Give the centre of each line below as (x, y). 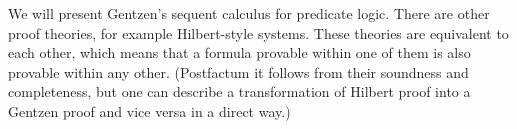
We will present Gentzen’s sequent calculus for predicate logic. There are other (249, 13)
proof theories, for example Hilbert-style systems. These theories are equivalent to (258, 32)
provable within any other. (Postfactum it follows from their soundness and (238, 71)
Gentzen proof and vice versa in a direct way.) (149, 110)
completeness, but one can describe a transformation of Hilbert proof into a (239, 91)
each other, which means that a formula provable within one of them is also (239, 52)
